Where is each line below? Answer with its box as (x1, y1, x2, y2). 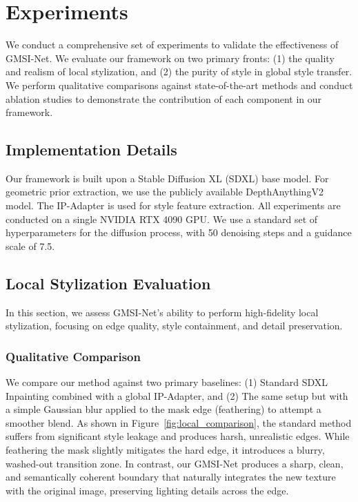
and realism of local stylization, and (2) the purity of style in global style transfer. (6, 64, 352, 79)
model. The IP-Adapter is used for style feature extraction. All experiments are (6, 198, 341, 213)
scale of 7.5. (6, 238, 55, 253)
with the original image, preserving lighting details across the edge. (6, 483, 289, 497)
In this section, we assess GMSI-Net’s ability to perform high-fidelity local (6, 305, 319, 319)
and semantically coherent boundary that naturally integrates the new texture (6, 470, 336, 484)
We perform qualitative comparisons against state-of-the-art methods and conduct (6, 77, 353, 92)
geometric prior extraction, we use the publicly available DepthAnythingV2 (6, 184, 324, 199)
